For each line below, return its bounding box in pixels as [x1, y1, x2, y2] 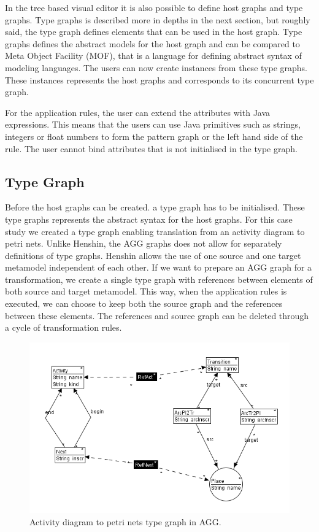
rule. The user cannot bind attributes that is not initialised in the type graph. [5, 142, 298, 155]
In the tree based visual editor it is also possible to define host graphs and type [5, 1, 303, 13]
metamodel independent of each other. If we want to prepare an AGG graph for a [5, 261, 312, 274]
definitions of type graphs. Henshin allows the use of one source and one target [5, 249, 301, 261]
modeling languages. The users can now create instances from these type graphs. [5, 61, 307, 74]
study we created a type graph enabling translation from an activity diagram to [5, 225, 305, 237]
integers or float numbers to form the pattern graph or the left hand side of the [5, 129, 303, 142]
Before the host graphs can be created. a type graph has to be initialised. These [5, 201, 305, 214]
